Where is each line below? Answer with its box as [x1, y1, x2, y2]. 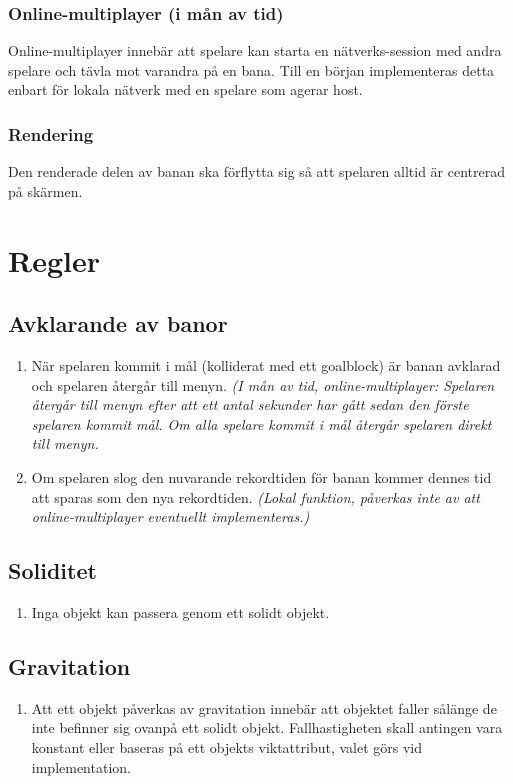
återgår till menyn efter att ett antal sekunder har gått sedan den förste [31, 394, 469, 415]
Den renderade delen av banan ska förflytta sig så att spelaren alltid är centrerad [8, 161, 506, 182]
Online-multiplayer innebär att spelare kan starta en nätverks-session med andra [8, 40, 502, 61]
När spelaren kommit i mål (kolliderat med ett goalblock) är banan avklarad [31, 354, 501, 375]
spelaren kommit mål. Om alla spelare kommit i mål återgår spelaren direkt [31, 413, 492, 434]
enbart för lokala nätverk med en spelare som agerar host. [8, 79, 363, 100]
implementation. [31, 756, 131, 777]
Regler [8, 239, 100, 280]
